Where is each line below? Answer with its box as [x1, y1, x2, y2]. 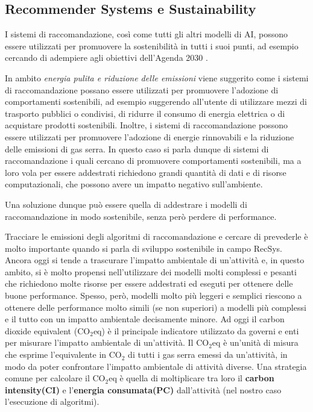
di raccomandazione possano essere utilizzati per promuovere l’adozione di [5, 83, 279, 96]
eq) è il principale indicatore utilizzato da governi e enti [93, 324, 299, 337]
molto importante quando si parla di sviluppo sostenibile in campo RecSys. [5, 242, 282, 254]
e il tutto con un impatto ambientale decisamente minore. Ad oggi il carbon [5, 313, 285, 325]
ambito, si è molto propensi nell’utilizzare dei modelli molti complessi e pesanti [5, 265, 297, 278]
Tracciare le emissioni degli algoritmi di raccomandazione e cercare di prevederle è [5, 230, 308, 243]
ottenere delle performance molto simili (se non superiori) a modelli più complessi [5, 301, 306, 313]
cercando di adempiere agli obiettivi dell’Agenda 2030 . [5, 51, 208, 64]
